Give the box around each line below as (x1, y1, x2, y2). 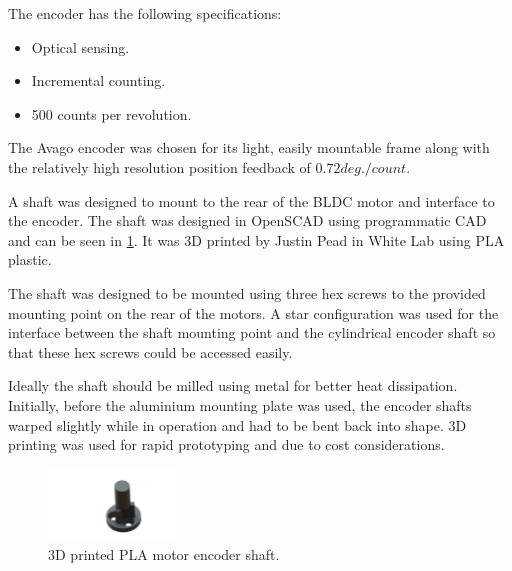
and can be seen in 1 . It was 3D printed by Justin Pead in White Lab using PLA (8, 229, 505, 250)
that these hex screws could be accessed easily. (8, 341, 293, 362)
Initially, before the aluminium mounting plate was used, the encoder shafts (8, 394, 472, 415)
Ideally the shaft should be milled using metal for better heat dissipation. (8, 375, 458, 396)
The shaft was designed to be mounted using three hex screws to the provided (8, 282, 486, 303)
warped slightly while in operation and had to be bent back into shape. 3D (8, 414, 467, 435)
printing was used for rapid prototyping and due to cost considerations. (8, 434, 445, 455)
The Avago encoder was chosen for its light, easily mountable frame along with (8, 137, 490, 158)
